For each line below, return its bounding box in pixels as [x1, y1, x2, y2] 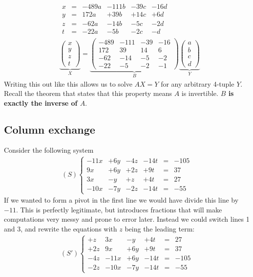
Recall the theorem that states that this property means [4, 88, 172, 98]
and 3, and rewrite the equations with [4, 223, 117, 233]
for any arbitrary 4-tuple [161, 78, 234, 89]
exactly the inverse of [4, 98, 78, 108]
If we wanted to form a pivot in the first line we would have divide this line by [4, 195, 239, 205]
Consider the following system [4, 144, 94, 155]
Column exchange [4, 121, 95, 137]
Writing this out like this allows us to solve [4, 78, 132, 89]
